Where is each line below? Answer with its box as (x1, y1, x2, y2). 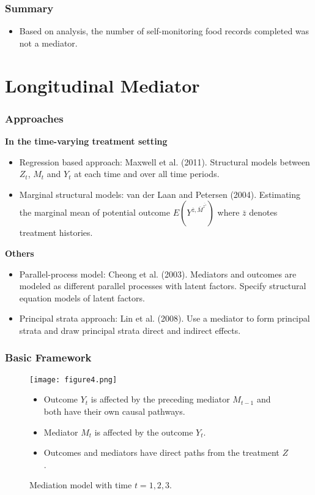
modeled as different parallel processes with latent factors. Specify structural (19, 279, 306, 292)
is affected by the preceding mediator (91, 393, 230, 406)
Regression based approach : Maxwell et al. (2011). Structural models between (19, 155, 310, 168)
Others (5, 246, 34, 259)
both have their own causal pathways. (43, 405, 185, 417)
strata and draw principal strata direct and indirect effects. (19, 323, 241, 336)
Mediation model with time (29, 478, 132, 491)
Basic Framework (5, 350, 92, 365)
